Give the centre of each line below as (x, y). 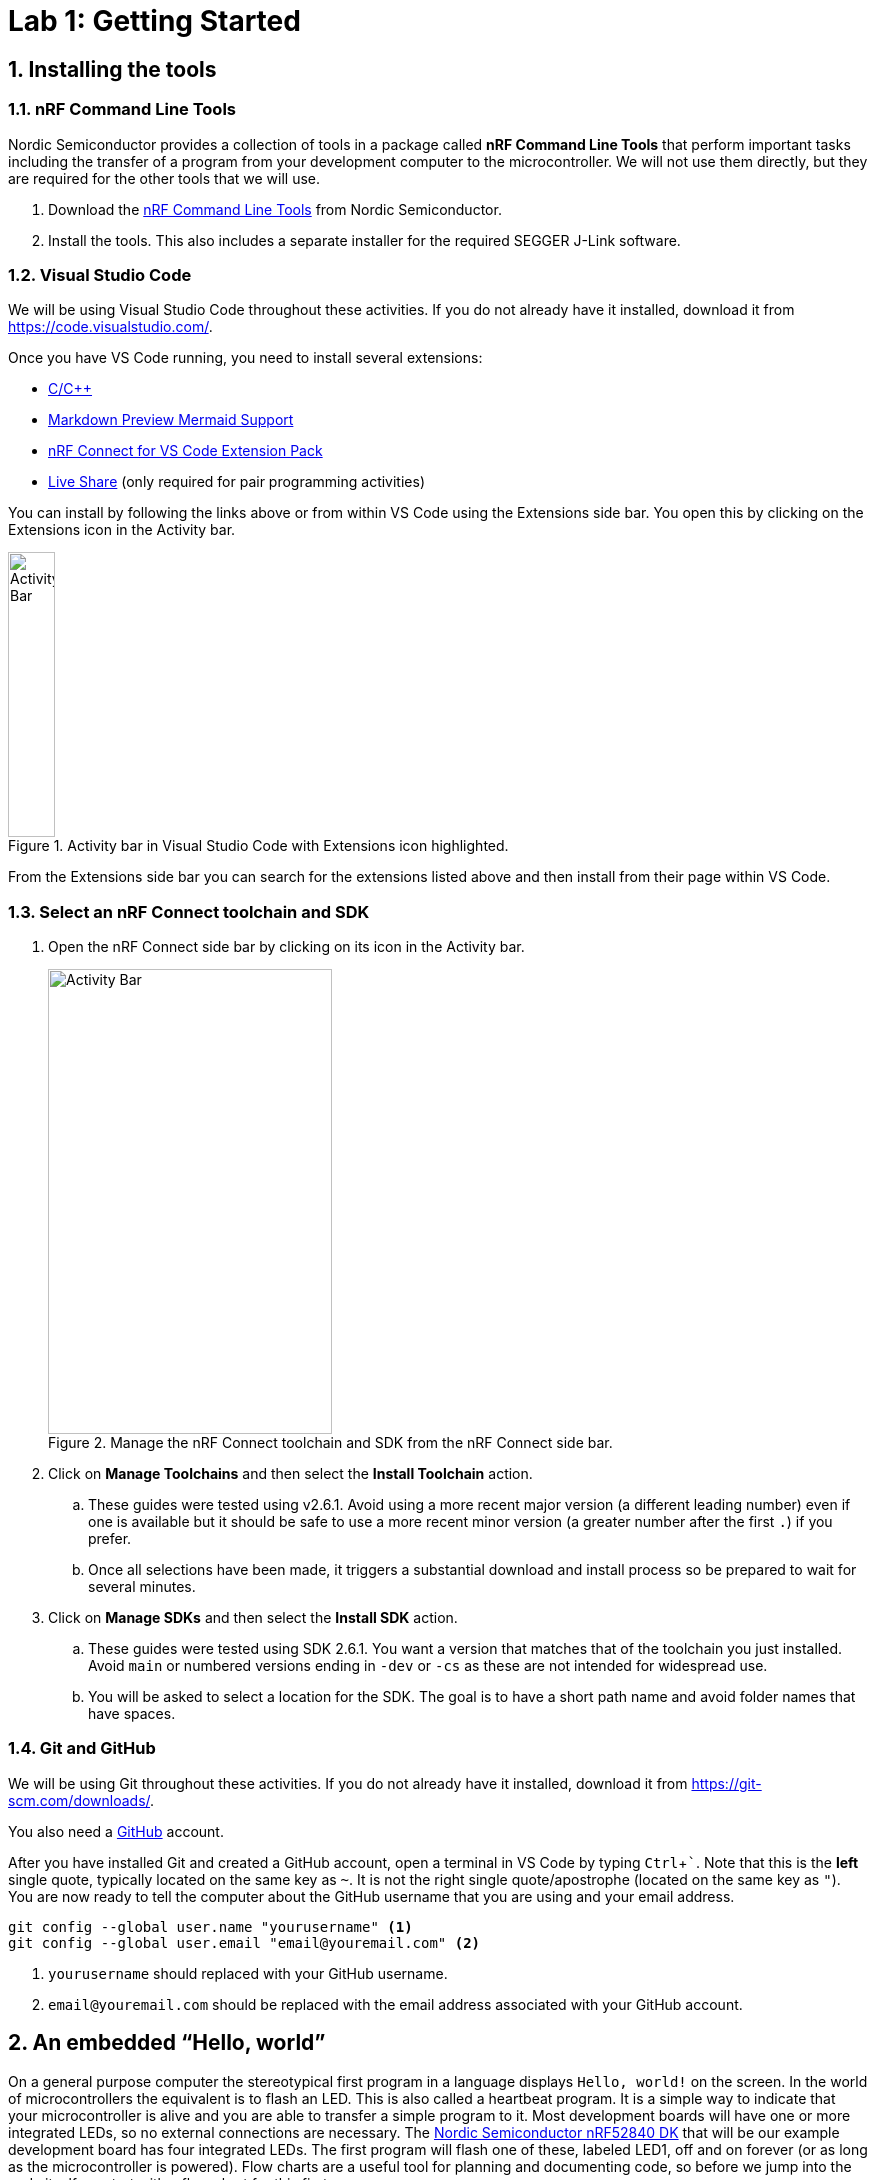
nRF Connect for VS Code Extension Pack (185, 451)
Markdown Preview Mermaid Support (171, 420)
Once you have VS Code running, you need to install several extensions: (245, 358)
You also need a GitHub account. (116, 1831)
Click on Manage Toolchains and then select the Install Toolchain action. (290, 1474)
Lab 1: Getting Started (154, 21)
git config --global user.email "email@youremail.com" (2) (244, 1942)
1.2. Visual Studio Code (100, 274)
